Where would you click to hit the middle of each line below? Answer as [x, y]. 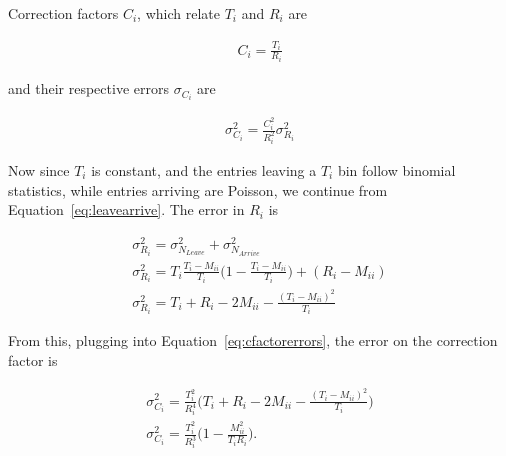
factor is [33, 360]
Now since [39, 169]
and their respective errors [88, 88]
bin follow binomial [396, 169]
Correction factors [63, 13]
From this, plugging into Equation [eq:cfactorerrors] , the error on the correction [253, 340]
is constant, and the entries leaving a [204, 169]
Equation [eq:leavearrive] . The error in [126, 209]
